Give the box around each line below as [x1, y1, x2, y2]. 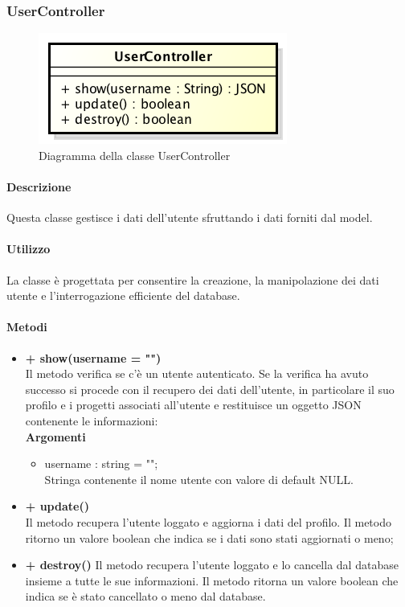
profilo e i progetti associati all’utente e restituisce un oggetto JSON [25, 396, 362, 413]
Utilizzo [6, 240, 51, 257]
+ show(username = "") [25, 349, 162, 366]
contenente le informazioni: [25, 412, 158, 429]
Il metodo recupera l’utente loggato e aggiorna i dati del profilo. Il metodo [25, 513, 391, 530]
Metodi [6, 318, 47, 335]
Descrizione [6, 178, 72, 195]
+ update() [25, 498, 89, 515]
